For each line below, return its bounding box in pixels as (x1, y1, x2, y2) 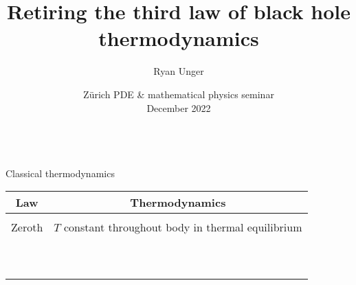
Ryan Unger (153, 64, 204, 78)
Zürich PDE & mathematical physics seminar (83, 87, 274, 101)
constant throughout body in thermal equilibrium (63, 219, 302, 236)
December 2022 (146, 100, 211, 115)
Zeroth (11, 219, 43, 236)
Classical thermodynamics (5, 166, 115, 180)
